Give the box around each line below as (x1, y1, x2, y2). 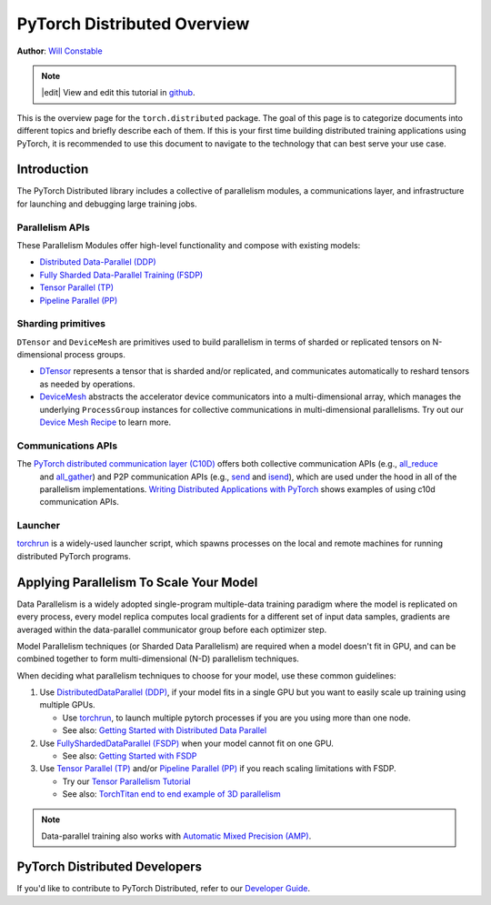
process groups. (64, 349, 126, 360)
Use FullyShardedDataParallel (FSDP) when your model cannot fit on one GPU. (39, 738, 334, 749)
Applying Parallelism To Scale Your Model (16, 574, 258, 590)
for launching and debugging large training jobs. (16, 198, 197, 209)
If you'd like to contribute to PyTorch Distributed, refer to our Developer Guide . (16, 882, 311, 893)
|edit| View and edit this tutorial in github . (41, 87, 195, 98)
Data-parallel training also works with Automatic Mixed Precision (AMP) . (41, 830, 312, 841)
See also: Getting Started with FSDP (62, 750, 197, 761)
